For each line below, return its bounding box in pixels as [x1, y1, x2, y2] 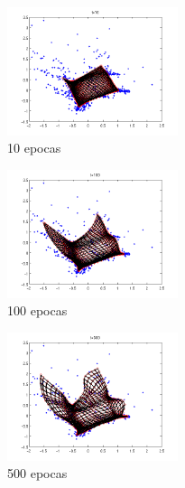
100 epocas [7, 301, 68, 320]
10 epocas [7, 138, 61, 157]
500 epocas [7, 464, 68, 483]
